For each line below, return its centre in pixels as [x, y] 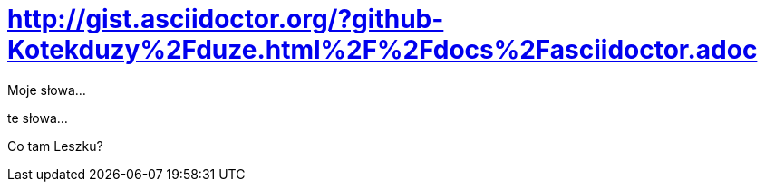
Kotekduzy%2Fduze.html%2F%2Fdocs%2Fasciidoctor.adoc [382, 50]
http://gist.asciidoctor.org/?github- [226, 19]
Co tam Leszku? [55, 146]
